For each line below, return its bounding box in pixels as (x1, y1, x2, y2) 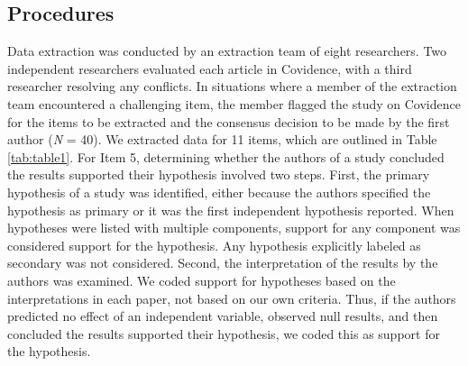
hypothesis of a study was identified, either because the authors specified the (7, 182, 431, 201)
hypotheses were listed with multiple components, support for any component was (7, 218, 461, 237)
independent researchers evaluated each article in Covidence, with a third (7, 59, 412, 78)
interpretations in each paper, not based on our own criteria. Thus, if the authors (7, 288, 456, 307)
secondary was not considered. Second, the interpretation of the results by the (7, 253, 438, 272)
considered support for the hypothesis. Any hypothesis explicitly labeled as (7, 235, 421, 254)
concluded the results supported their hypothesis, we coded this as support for (7, 324, 440, 343)
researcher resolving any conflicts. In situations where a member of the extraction (7, 77, 457, 96)
